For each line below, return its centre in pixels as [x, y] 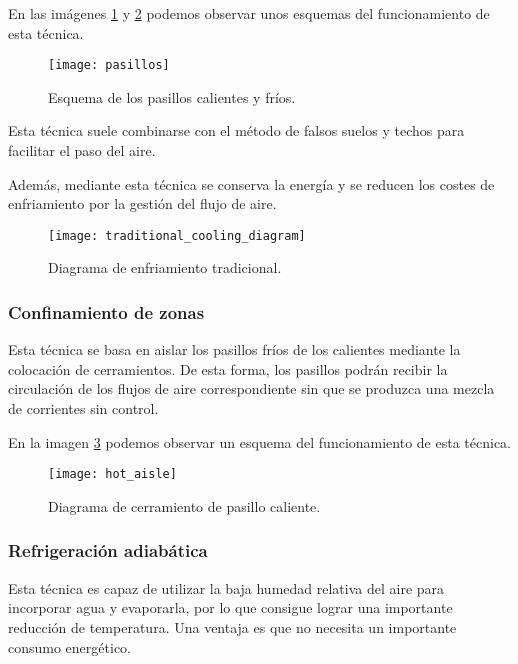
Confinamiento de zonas [106, 311]
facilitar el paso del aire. [82, 150]
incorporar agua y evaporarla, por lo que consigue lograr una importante [230, 607]
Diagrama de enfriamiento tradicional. [165, 267]
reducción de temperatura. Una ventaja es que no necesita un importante [232, 626]
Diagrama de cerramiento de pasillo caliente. [184, 505]
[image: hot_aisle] [112, 474]
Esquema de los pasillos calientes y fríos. [172, 96]
